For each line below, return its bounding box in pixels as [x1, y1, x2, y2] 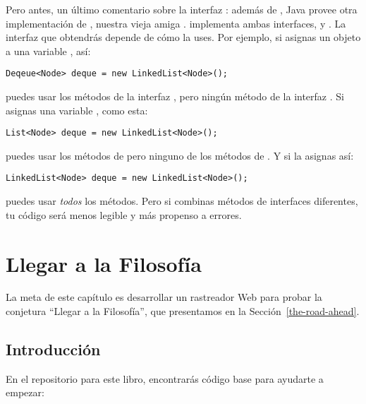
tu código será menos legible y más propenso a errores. [6, 207, 242, 222]
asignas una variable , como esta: [6, 102, 148, 117]
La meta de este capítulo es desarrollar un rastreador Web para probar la [6, 290, 322, 304]
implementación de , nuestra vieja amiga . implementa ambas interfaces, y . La [6, 16, 346, 30]
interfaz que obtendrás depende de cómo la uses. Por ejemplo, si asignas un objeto [6, 30, 361, 44]
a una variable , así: [6, 43, 91, 58]
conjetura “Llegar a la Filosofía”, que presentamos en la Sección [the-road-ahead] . [6, 304, 360, 319]
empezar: [6, 385, 44, 400]
